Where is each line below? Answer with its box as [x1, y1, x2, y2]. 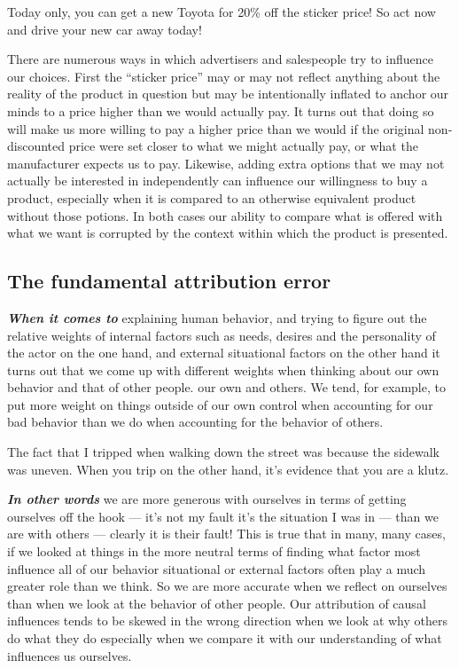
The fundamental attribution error [7, 267, 331, 295]
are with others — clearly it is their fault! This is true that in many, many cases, [7, 524, 446, 543]
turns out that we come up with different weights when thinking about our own [7, 360, 440, 379]
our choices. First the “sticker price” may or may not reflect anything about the [7, 67, 440, 85]
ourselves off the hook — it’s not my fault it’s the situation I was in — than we [7, 507, 439, 525]
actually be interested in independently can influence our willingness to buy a [7, 171, 428, 190]
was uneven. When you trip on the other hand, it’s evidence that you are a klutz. [7, 460, 449, 478]
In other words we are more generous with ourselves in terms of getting [7, 490, 407, 508]
